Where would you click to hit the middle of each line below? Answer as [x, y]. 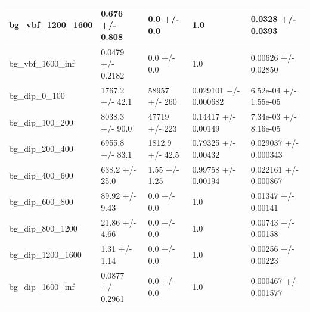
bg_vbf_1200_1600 [51, 25]
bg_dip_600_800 [41, 202]
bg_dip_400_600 [41, 175]
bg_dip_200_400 [41, 149]
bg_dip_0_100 [37, 96]
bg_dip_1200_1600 [45, 254]
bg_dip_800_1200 [43, 228]
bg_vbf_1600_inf [42, 63]
